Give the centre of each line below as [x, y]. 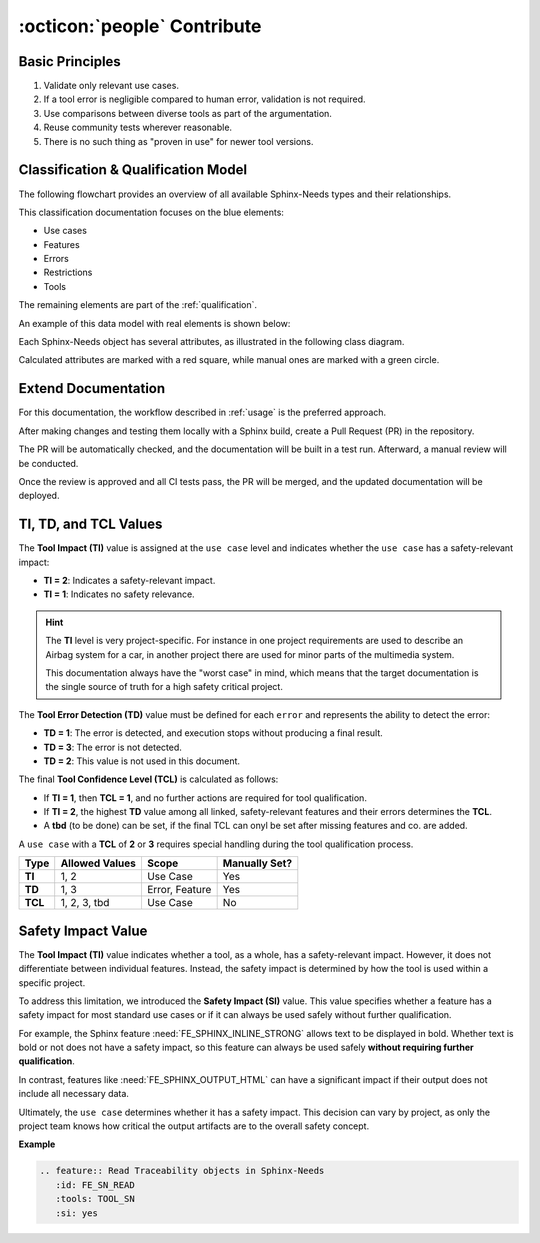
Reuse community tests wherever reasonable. [138, 127]
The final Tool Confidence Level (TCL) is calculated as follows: [148, 779]
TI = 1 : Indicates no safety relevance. [119, 594]
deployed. [39, 496]
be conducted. [48, 463]
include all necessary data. [74, 1094]
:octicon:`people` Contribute [140, 26]
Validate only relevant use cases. [111, 86]
